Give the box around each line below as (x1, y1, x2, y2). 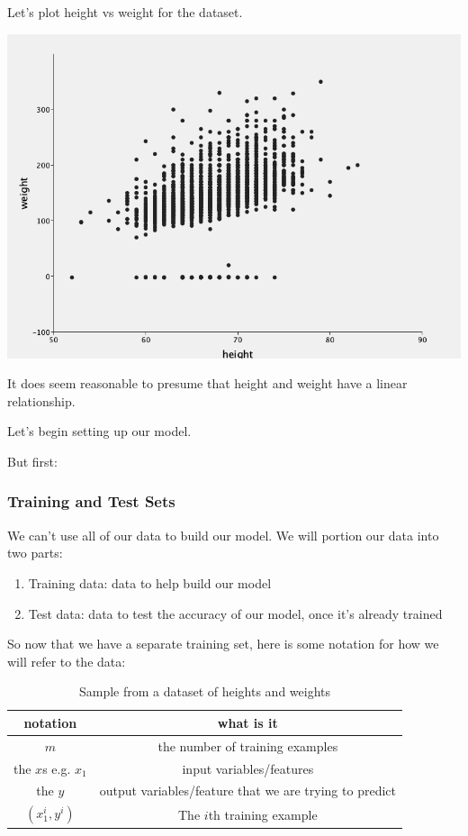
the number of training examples (157, 736, 338, 755)
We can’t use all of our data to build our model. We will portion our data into (7, 525, 439, 544)
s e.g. (42, 759, 71, 777)
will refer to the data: (7, 651, 126, 670)
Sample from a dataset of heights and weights (78, 682, 331, 701)
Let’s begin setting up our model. (7, 422, 192, 441)
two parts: (7, 543, 63, 562)
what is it (217, 713, 278, 731)
